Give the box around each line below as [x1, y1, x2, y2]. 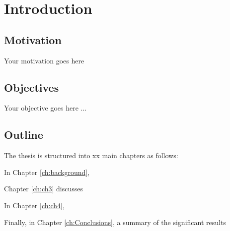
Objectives [4, 79, 59, 95]
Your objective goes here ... [4, 103, 87, 113]
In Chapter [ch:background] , [4, 167, 90, 177]
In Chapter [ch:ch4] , [4, 200, 65, 210]
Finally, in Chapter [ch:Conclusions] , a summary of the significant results [4, 217, 226, 227]
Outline [4, 127, 43, 142]
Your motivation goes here [4, 55, 84, 65]
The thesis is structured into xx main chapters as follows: [4, 150, 178, 161]
